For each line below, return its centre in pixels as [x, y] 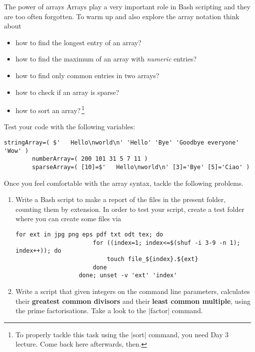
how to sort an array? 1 [50, 109]
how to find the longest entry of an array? [78, 42]
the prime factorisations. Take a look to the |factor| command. [109, 310]
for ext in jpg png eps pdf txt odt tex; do [89, 235]
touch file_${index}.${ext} [153, 259]
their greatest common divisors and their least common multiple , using [133, 301]
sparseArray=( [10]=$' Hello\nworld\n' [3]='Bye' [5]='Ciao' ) [141, 167]
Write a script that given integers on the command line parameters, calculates [133, 291]
